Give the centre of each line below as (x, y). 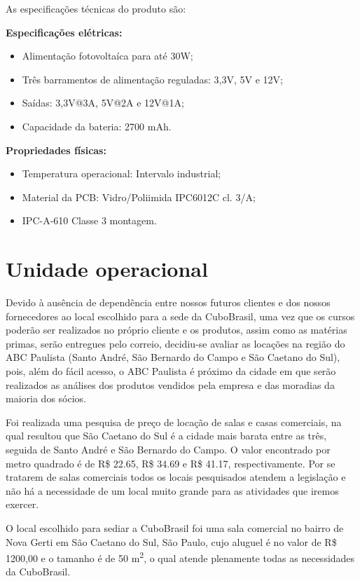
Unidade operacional (107, 269)
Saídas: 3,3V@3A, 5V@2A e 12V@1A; (103, 103)
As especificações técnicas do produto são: (96, 8)
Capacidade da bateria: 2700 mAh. (97, 126)
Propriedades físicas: (56, 150)
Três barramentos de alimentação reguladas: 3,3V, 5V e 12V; (152, 79)
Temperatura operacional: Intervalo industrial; (122, 173)
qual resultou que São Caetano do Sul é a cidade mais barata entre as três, (166, 436)
